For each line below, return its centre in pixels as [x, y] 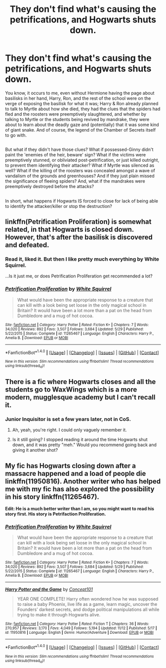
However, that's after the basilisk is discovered [79, 237]
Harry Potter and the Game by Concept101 [49, 590]
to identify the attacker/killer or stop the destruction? [59, 206]
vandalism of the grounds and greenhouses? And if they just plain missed [80, 176]
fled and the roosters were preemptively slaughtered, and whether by [76, 114]
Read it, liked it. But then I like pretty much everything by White [82, 259]
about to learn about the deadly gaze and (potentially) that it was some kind [82, 125]
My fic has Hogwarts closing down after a [70, 466]
